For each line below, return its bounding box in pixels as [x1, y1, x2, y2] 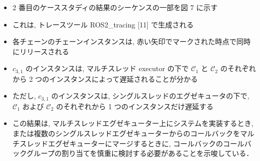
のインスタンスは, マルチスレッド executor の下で [25, 63, 189, 74]
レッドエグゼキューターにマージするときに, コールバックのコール [26, 138, 245, 148]
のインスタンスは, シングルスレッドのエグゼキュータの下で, [51, 90, 249, 101]
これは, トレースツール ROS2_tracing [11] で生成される [12, 19, 194, 29]
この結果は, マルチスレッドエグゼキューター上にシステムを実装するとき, [12, 118, 253, 128]
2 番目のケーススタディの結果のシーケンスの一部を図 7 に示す [12, 2, 218, 12]
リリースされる [19, 46, 70, 56]
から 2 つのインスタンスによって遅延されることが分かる [12, 73, 198, 84]
